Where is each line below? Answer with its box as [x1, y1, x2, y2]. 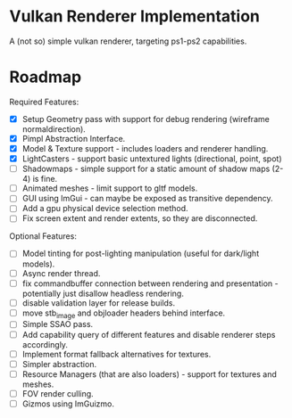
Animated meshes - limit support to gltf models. [21, 183, 198, 193]
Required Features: [9, 96, 79, 107]
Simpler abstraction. [21, 358, 96, 369]
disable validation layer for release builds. [21, 297, 176, 308]
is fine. [32, 174, 58, 184]
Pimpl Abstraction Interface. [21, 133, 126, 143]
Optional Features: [9, 231, 78, 242]
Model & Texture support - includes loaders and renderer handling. [21, 143, 269, 153]
